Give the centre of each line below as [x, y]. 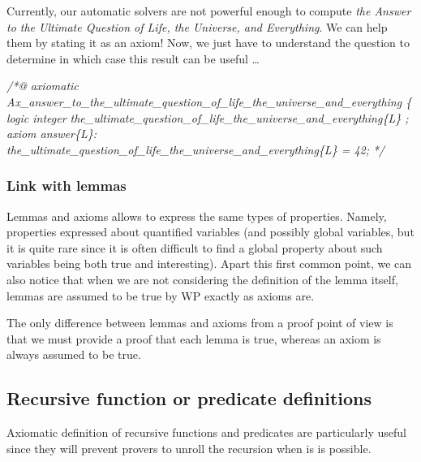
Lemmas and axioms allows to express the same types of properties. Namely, [197, 216]
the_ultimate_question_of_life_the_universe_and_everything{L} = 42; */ [195, 149]
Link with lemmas [67, 186]
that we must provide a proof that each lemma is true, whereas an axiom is [194, 338]
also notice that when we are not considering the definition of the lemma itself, [202, 279]
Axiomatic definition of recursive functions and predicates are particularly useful [206, 432]
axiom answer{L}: [52, 134]
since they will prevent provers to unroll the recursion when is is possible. [189, 448]
